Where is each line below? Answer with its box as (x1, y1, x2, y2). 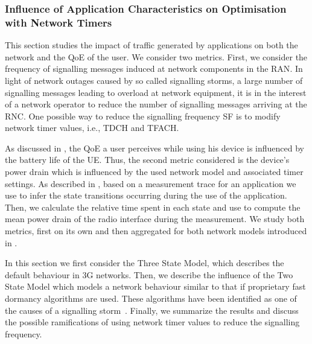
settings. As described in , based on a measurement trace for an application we (5, 177, 296, 190)
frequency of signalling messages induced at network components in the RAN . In (5, 62, 303, 75)
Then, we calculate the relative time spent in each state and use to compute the (5, 200, 301, 213)
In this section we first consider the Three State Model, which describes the (5, 256, 284, 269)
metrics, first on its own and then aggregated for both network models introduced (5, 225, 307, 237)
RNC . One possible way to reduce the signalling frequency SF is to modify (5, 109, 281, 122)
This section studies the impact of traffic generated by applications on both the (5, 39, 298, 51)
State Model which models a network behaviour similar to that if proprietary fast (5, 280, 306, 293)
